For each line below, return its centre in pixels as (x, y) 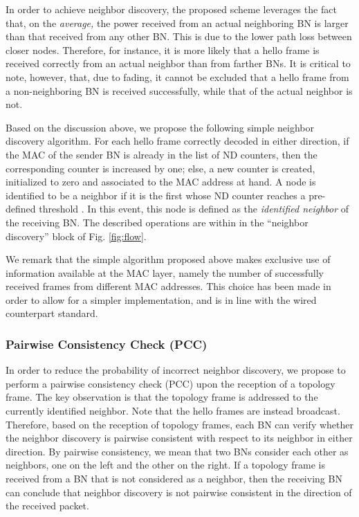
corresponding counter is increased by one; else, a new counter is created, (160, 168)
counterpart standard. (52, 313)
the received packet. (47, 506)
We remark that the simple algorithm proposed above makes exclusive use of (168, 259)
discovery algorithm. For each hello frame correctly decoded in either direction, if (177, 141)
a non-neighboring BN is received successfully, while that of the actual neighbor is (179, 90)
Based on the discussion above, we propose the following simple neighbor (160, 127)
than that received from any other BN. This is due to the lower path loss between (179, 36)
